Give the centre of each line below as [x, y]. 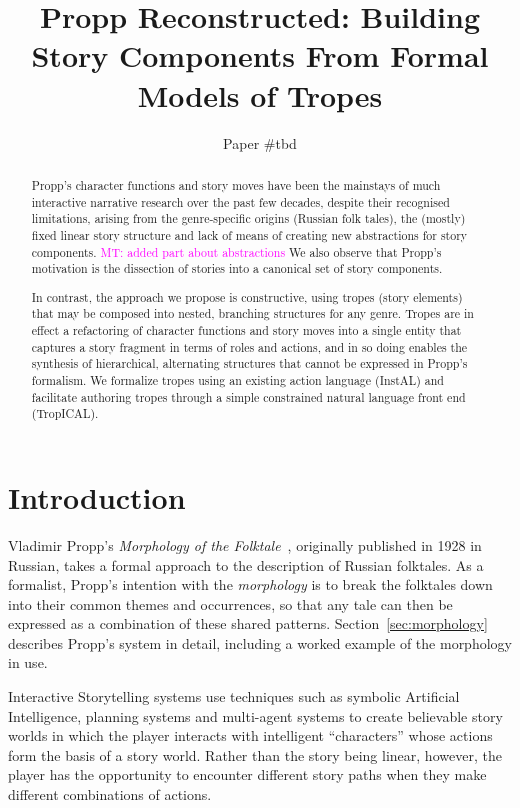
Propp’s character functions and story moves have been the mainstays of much [236, 184]
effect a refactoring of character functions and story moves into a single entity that [246, 330]
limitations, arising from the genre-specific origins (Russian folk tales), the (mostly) [248, 218]
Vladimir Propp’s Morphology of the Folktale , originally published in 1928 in [245, 544]
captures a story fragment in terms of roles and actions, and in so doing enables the [249, 346]
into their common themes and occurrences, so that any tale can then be [230, 603]
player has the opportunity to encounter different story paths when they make [247, 774]
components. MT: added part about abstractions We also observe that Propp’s [236, 251]
